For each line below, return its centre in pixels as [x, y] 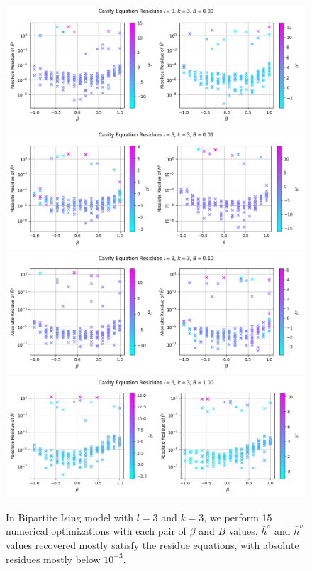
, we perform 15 [238, 517]
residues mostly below [53, 559]
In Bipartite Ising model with [69, 517]
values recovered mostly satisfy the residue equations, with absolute [152, 544]
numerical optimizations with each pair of [96, 531]
